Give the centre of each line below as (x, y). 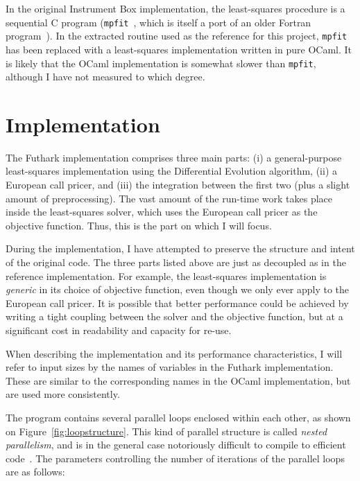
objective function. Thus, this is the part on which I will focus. (139, 225)
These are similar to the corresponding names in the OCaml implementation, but (178, 380)
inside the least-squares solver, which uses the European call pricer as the (162, 212)
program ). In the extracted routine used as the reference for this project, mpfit (177, 36)
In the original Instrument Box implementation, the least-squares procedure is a (175, 8)
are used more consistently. (63, 394)
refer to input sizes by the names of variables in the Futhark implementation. (170, 367)
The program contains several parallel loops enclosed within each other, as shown (178, 417)
